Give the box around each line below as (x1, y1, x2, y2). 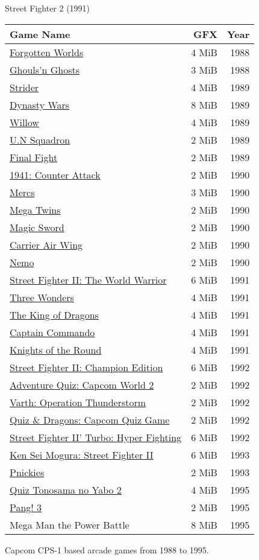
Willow (10, 115, 39, 129)
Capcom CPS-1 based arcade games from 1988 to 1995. (5, 543, 209, 556)
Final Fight (10, 150, 58, 164)
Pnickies (10, 465, 45, 479)
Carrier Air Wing (10, 237, 83, 252)
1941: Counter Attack (10, 167, 101, 182)
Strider (10, 80, 39, 94)
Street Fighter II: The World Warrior (10, 272, 167, 287)
